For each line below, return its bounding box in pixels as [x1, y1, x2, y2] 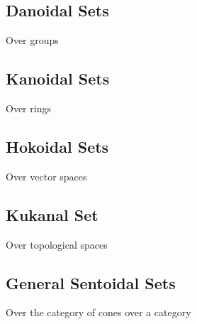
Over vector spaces [6, 168, 87, 183]
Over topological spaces [6, 237, 108, 252]
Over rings [6, 101, 51, 115]
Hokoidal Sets [6, 135, 109, 157]
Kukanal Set [6, 203, 98, 225]
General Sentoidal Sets [6, 271, 176, 293]
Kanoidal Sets [6, 67, 110, 90]
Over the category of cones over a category [6, 305, 191, 320]
